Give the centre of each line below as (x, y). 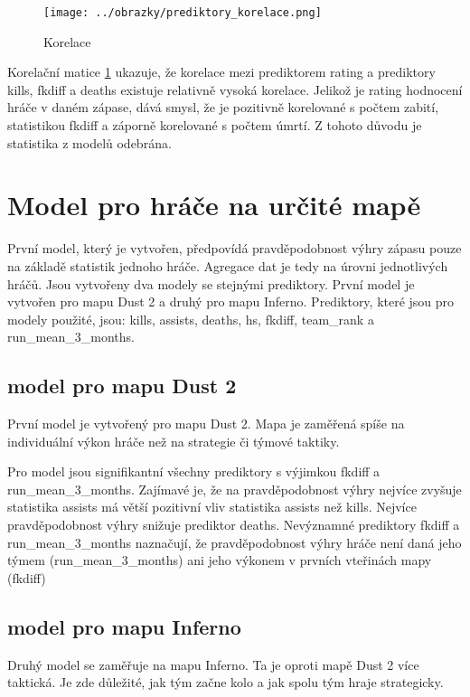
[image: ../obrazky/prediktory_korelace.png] (183, 13)
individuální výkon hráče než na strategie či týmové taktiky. (174, 441)
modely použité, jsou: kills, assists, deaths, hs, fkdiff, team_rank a (191, 319)
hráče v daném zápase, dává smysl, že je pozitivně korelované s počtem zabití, (223, 107)
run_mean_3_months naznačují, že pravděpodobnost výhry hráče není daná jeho (235, 542)
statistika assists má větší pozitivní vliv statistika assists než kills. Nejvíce (212, 507)
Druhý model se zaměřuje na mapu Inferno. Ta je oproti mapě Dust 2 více (213, 664)
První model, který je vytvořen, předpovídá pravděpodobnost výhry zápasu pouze (235, 248)
